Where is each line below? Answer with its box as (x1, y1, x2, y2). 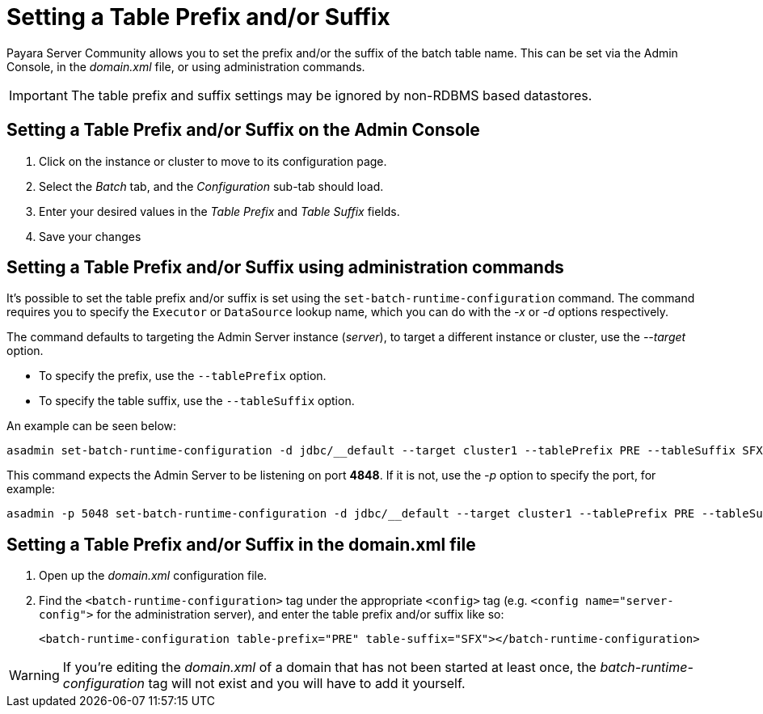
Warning (9, 667, 60, 684)
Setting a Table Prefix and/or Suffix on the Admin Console (6, 120, 480, 141)
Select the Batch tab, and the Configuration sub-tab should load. (39, 179, 384, 193)
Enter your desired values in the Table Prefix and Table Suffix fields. (39, 204, 400, 218)
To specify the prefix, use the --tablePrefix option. (39, 369, 327, 383)
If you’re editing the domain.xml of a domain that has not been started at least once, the (62, 659, 596, 676)
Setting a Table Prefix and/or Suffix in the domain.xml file (6, 534, 476, 555)
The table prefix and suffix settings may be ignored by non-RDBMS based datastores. (70, 87, 592, 104)
